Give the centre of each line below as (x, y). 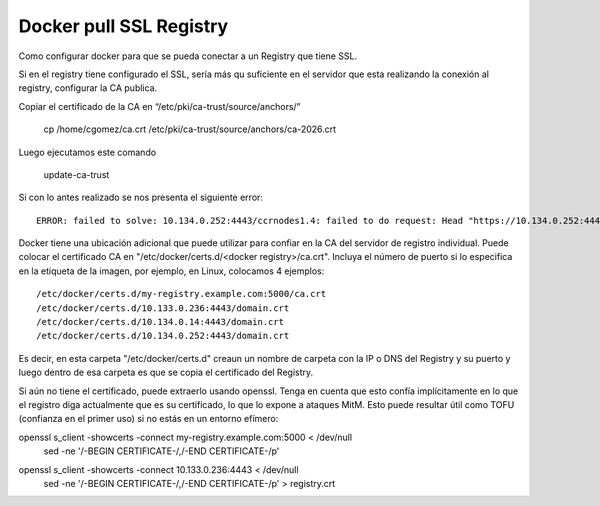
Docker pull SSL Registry (123, 26)
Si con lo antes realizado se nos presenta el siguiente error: (141, 197)
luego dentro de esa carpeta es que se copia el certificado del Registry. (166, 372)
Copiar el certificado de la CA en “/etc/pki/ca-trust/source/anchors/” (159, 106)
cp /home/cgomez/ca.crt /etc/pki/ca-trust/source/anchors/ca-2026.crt (190, 129)
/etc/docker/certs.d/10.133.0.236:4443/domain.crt (163, 308)
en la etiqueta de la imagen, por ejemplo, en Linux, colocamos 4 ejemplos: (171, 271)
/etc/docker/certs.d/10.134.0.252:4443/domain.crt (163, 336)
